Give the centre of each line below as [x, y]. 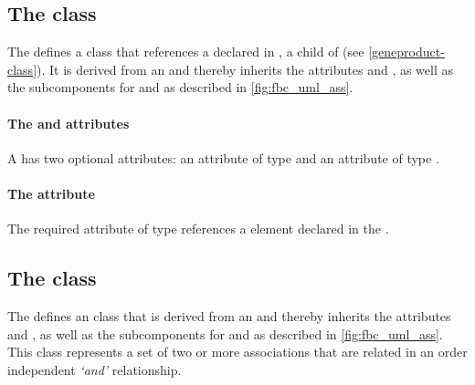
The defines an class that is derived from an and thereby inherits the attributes [229, 315]
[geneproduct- [406, 52]
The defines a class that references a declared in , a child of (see [186, 52]
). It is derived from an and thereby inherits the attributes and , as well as [245, 69]
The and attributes [69, 123]
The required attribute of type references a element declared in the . [198, 229]
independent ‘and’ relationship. [95, 369]
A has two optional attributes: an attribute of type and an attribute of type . [223, 157]
